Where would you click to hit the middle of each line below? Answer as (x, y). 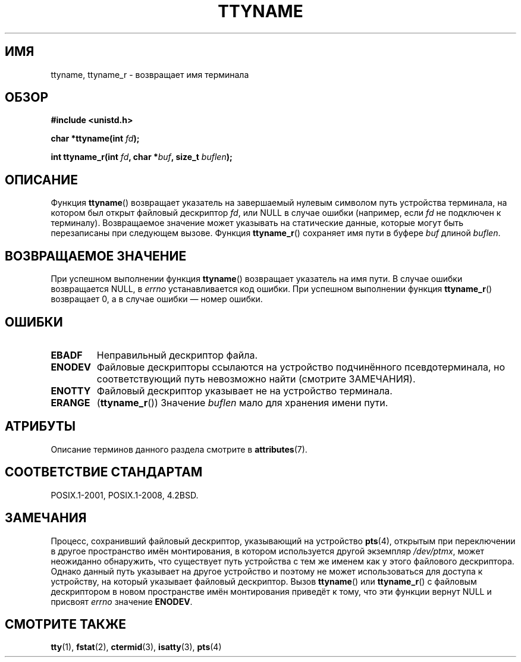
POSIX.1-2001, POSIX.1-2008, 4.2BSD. (125, 495)
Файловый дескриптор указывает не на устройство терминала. (244, 390)
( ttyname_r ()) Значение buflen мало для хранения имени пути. (242, 402)
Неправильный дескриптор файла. (177, 355)
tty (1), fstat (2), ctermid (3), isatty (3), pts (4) (136, 647)
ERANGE (70, 402)
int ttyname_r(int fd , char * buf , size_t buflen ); (142, 157)
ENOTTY (71, 390)
